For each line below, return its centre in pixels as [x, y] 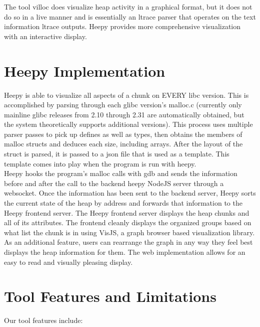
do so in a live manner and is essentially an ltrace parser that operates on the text [130, 16]
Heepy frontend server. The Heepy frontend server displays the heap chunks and [127, 212]
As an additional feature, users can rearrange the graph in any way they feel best [128, 242]
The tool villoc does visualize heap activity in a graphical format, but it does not [128, 7]
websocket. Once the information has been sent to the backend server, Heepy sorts [130, 193]
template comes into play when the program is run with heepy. [100, 163]
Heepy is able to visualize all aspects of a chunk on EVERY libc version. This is [126, 95]
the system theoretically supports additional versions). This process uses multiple [128, 124]
